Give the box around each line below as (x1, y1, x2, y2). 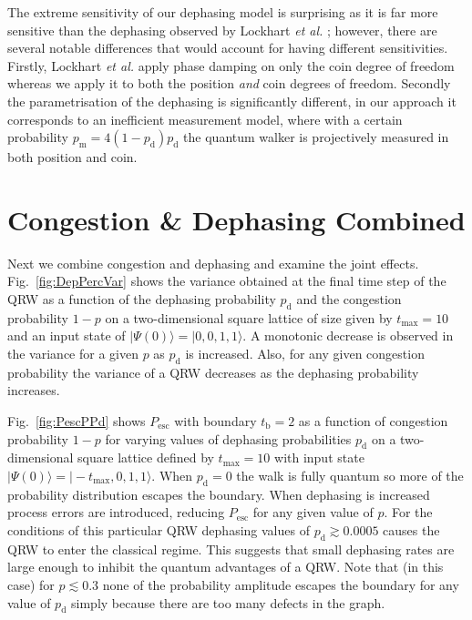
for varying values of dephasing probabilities (105, 429, 352, 448)
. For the (384, 503, 433, 522)
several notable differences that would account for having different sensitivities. (7, 38, 448, 57)
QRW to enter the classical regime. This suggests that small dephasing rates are (7, 539, 455, 558)
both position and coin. (7, 147, 138, 167)
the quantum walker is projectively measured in (183, 127, 449, 147)
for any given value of (252, 503, 374, 522)
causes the (383, 521, 440, 539)
